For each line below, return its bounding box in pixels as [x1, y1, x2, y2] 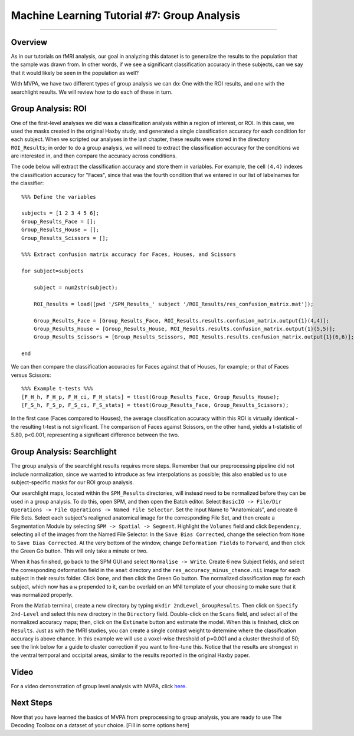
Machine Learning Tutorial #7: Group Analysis [11, 9, 241, 22]
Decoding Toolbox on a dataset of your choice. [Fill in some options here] [11, 721, 190, 728]
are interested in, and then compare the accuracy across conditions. [11, 152, 177, 159]
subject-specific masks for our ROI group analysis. [11, 478, 135, 486]
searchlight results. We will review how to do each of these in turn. [11, 88, 173, 96]
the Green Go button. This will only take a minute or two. [11, 547, 148, 554]
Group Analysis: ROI [11, 104, 87, 114]
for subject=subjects [21, 268, 84, 274]
